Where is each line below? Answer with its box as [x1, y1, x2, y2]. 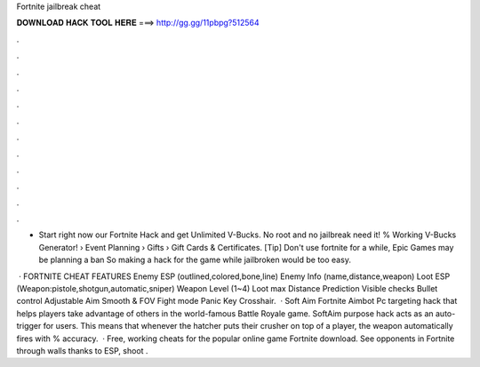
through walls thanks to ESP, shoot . [16, 345, 148, 355]
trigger [16, 321, 42, 331]
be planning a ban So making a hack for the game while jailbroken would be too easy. [38, 254, 351, 266]
